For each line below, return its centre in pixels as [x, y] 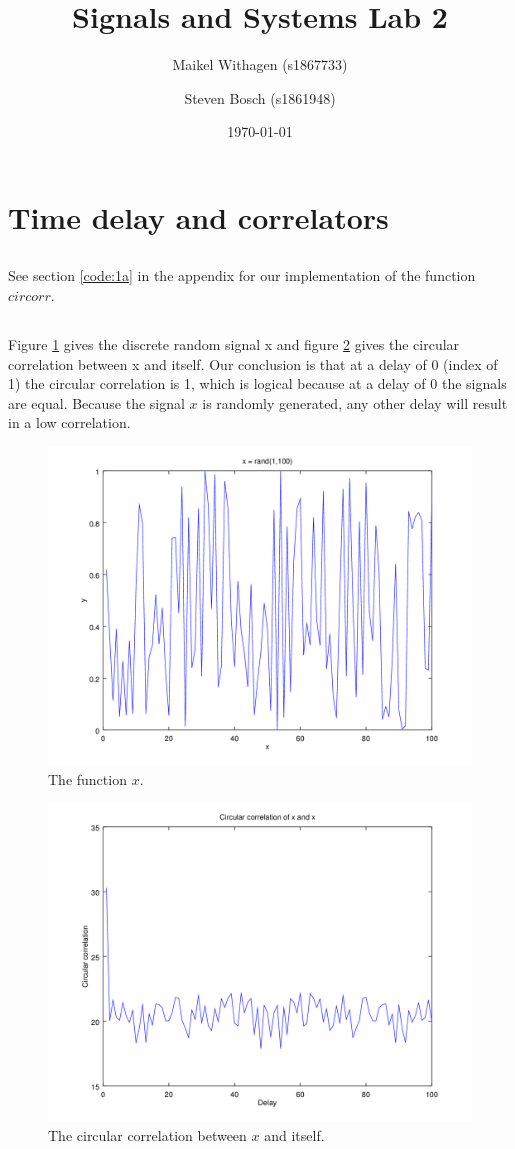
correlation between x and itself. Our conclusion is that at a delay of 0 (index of [253, 363]
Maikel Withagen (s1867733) [260, 64]
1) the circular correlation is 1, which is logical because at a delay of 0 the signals [257, 383]
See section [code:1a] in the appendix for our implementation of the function [242, 275]
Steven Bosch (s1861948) [260, 97]
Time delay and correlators [198, 216]
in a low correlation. [69, 422]
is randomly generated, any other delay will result [355, 402]
